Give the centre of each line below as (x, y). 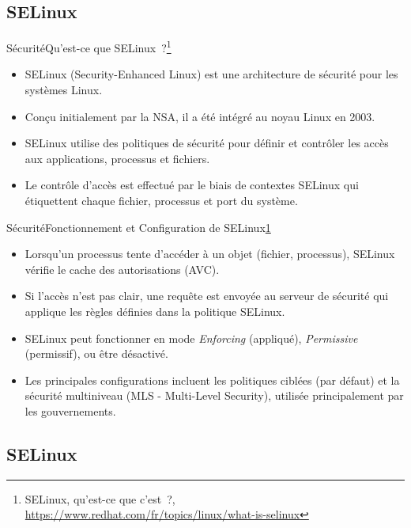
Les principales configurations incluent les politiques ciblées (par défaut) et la (212, 380)
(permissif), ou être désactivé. (96, 353)
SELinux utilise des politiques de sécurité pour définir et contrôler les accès (207, 143)
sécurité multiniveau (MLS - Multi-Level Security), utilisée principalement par (214, 395)
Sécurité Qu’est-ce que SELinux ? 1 (89, 46)
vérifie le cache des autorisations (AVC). (122, 269)
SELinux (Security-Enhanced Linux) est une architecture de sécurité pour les (211, 74)
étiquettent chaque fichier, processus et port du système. (161, 201)
